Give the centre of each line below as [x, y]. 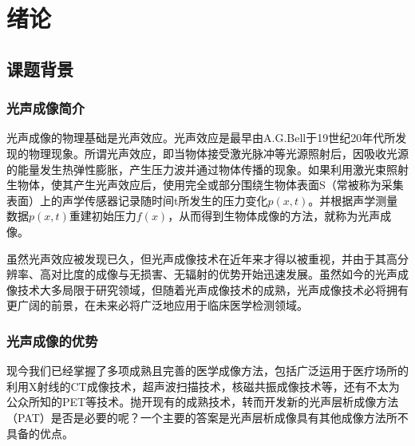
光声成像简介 [46, 108]
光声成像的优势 [52, 340]
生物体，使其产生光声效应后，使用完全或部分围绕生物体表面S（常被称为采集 [205, 185]
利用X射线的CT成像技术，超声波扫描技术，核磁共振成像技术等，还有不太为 [203, 386]
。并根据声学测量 [353, 200]
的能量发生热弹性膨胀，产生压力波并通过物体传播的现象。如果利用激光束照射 [207, 169]
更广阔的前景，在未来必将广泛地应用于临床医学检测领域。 [157, 305]
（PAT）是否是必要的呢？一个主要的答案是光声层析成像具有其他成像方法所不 [207, 417]
